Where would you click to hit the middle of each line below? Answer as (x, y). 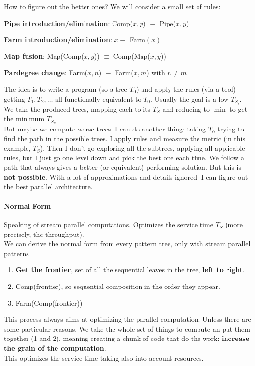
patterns (16, 253)
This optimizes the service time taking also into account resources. (104, 357)
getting (14, 98)
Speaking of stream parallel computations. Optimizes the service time (109, 224)
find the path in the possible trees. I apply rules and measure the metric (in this (125, 138)
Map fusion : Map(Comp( (44, 56)
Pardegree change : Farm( (46, 72)
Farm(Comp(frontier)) (49, 302)
